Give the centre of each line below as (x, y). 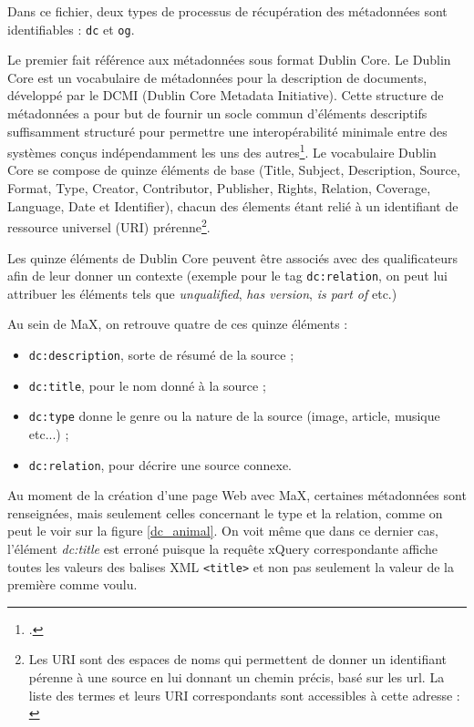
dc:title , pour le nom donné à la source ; (147, 385)
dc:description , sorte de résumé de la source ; (161, 354)
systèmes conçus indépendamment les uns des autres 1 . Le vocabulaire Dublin (222, 151)
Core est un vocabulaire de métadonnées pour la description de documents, (217, 77)
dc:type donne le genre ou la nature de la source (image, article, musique (234, 416)
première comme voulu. (72, 584)
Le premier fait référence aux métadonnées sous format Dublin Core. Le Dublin (229, 60)
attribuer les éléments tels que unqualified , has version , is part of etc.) (202, 293)
